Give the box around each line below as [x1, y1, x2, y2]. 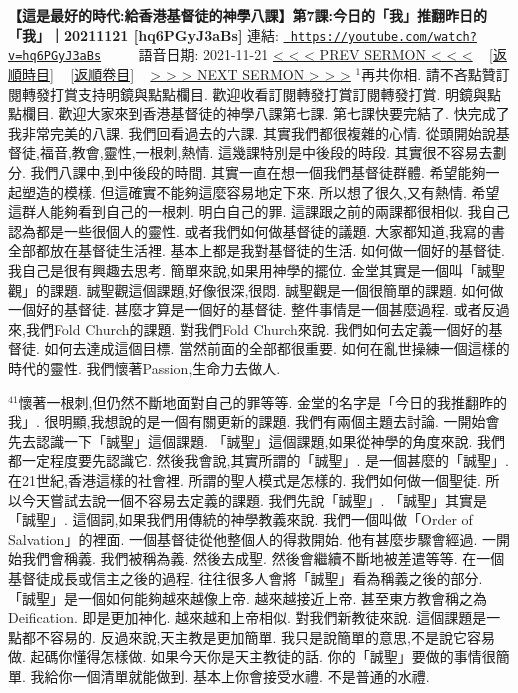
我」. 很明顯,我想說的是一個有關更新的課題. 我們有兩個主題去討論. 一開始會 [8, 411, 500, 432]
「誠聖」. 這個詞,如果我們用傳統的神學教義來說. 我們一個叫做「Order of [8, 509, 473, 530]
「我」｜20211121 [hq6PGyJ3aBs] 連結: [8, 24, 279, 45]
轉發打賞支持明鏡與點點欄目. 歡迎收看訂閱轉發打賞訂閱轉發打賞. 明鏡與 [21, 83, 488, 104]
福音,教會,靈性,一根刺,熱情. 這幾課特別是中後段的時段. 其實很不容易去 [39, 142, 493, 163]
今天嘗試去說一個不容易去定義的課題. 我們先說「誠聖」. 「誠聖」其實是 [21, 489, 488, 510]
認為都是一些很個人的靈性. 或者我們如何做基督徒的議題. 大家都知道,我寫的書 [8, 220, 505, 241]
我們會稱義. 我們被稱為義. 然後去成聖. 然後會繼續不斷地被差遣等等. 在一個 [21, 548, 505, 569]
